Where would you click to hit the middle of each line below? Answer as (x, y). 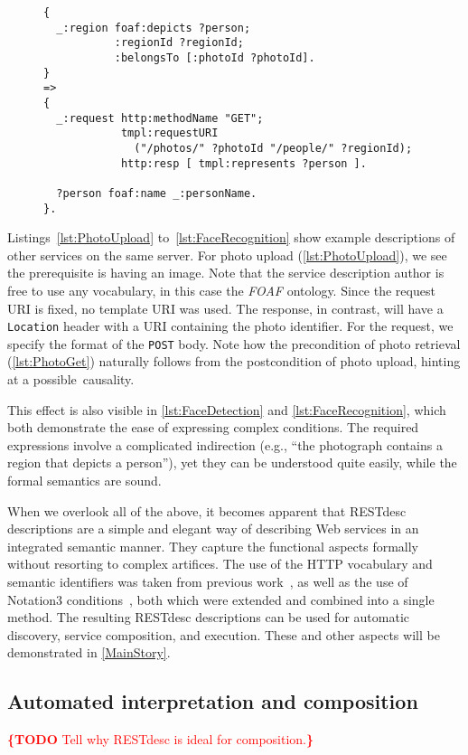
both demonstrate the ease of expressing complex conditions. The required (213, 427)
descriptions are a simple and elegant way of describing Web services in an (213, 528)
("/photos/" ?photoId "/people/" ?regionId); (273, 148)
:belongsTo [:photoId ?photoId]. (215, 57)
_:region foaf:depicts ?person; (154, 28)
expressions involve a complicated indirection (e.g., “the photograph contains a (225, 444)
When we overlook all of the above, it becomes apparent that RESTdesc (207, 510)
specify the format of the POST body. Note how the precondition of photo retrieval (234, 343)
